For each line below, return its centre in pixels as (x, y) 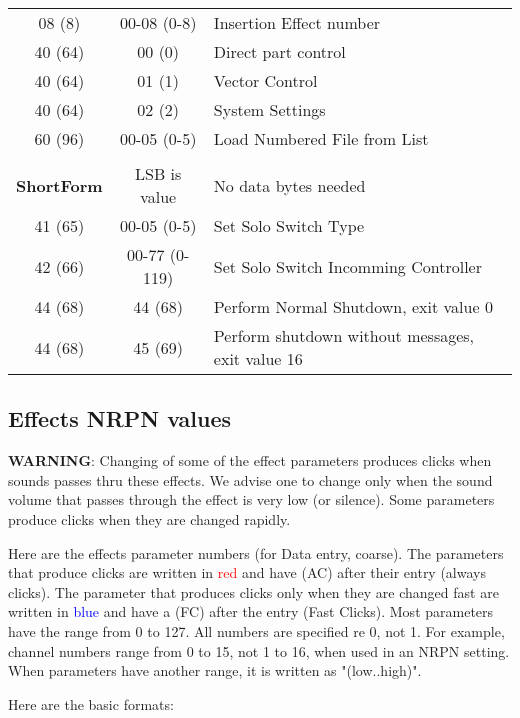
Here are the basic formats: (91, 703)
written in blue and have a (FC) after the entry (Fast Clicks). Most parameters (251, 611)
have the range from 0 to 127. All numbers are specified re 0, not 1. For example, (256, 630)
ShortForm (59, 185)
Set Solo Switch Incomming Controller (347, 266)
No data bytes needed (289, 185)
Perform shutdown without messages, (344, 335)
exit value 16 (258, 358)
